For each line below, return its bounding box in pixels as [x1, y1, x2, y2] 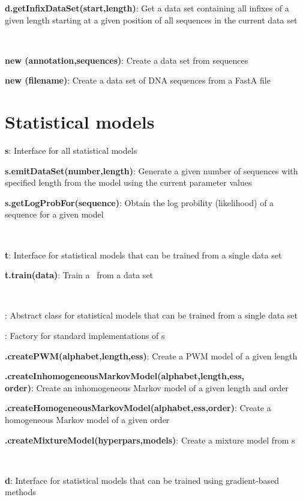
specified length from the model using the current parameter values [5, 176, 252, 189]
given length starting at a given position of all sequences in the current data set [5, 13, 298, 26]
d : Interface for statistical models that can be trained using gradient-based [5, 474, 280, 486]
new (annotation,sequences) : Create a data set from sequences [5, 53, 248, 66]
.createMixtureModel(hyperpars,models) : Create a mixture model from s [5, 433, 295, 446]
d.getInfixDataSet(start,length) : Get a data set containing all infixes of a [5, 2, 289, 14]
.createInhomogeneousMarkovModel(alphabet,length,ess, [5, 370, 245, 382]
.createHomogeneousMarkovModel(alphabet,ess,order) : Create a [5, 401, 271, 414]
